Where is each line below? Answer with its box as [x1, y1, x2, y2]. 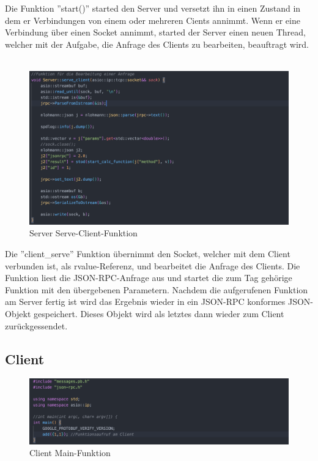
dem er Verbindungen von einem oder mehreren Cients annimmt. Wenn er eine [5, 13, 300, 26]
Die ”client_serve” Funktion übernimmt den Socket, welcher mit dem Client [5, 247, 290, 260]
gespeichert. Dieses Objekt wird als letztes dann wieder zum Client [34, 307, 284, 320]
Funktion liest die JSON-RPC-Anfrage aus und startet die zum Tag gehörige [5, 271, 292, 284]
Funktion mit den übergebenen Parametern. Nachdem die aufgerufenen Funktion [5, 283, 308, 296]
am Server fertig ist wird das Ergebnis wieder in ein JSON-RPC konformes [5, 295, 286, 308]
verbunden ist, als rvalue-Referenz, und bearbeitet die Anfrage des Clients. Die [5, 259, 300, 272]
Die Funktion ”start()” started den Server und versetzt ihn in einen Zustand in [5, 2, 301, 14]
